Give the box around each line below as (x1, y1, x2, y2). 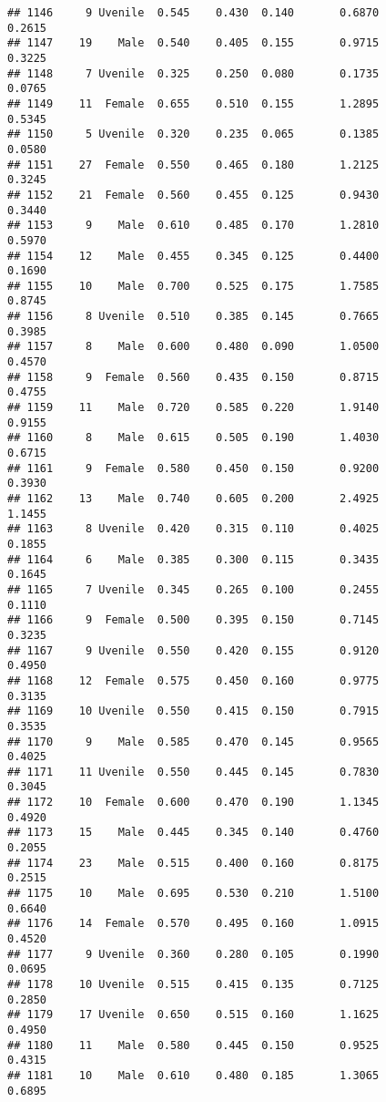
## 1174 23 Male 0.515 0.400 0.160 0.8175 (7, 856, 380, 870)
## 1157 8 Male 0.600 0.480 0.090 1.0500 (7, 340, 380, 354)
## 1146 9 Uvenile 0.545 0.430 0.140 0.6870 (7, 6, 380, 19)
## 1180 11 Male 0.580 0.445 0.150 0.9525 (7, 1038, 380, 1052)
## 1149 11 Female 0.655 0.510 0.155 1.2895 (7, 97, 380, 110)
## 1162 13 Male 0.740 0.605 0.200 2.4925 (7, 492, 380, 505)
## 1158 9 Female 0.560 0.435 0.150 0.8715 (7, 370, 380, 384)
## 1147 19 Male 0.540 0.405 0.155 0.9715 (7, 36, 380, 50)
